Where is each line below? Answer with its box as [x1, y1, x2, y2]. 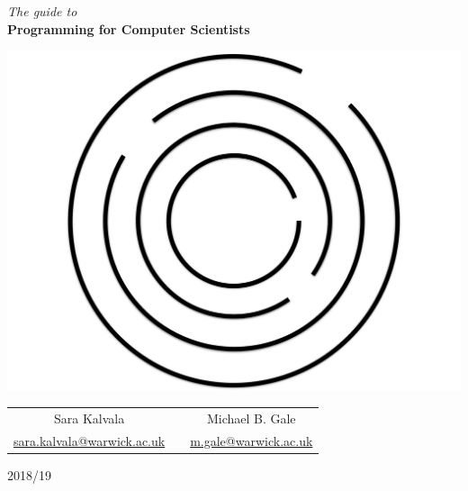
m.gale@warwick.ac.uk [190, 431, 313, 450]
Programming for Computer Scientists [7, 19, 250, 38]
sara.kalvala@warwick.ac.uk [13, 431, 166, 450]
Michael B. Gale [206, 409, 296, 428]
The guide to [7, 2, 77, 20]
